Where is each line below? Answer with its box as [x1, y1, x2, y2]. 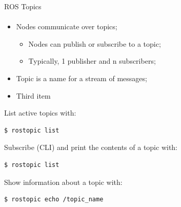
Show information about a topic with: [4, 176, 123, 187]
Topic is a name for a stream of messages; [16, 72, 147, 83]
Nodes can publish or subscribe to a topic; [28, 38, 161, 49]
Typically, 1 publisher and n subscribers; [28, 55, 156, 66]
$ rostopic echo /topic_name [4, 196, 104, 203]
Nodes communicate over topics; [16, 21, 117, 32]
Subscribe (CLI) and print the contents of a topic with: [4, 142, 178, 153]
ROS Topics [4, 1, 42, 11]
